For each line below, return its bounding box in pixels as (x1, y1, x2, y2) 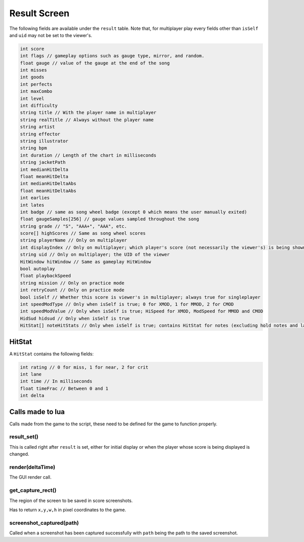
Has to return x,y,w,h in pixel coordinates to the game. (9, 507, 126, 513)
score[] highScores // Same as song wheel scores (20, 231, 146, 236)
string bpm (20, 145, 47, 151)
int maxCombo (20, 89, 53, 94)
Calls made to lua (9, 407, 65, 416)
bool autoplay (20, 266, 55, 272)
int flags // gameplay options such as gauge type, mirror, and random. (20, 53, 205, 59)
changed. (9, 451, 29, 457)
